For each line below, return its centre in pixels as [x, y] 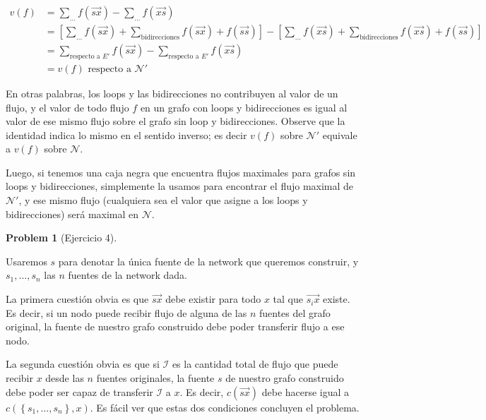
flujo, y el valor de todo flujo [67, 107]
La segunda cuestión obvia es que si [83, 364]
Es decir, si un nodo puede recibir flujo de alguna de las [126, 312]
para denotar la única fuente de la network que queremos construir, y [208, 261]
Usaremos [26, 261]
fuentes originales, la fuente [155, 378]
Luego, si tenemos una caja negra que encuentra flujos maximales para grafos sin [181, 172]
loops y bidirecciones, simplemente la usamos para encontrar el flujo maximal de [180, 186]
